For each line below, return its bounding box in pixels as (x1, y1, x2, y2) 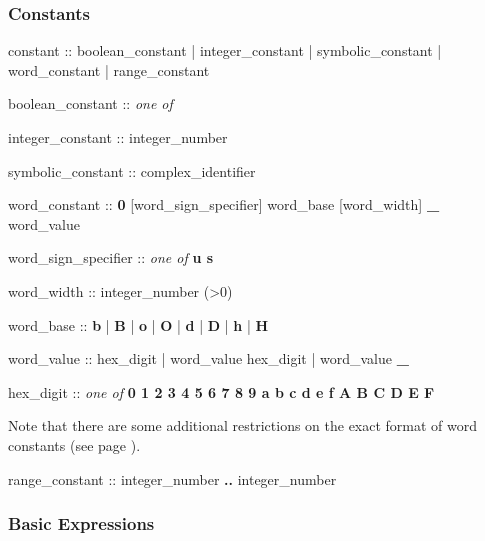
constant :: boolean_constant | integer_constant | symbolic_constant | (8, 40, 442, 61)
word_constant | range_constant (8, 59, 210, 80)
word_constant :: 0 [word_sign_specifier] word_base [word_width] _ (8, 194, 440, 215)
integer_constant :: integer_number (8, 127, 228, 147)
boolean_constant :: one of (8, 93, 173, 114)
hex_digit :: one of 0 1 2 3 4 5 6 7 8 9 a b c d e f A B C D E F (8, 381, 435, 402)
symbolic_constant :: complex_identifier (8, 160, 256, 181)
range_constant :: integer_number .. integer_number (8, 468, 337, 489)
